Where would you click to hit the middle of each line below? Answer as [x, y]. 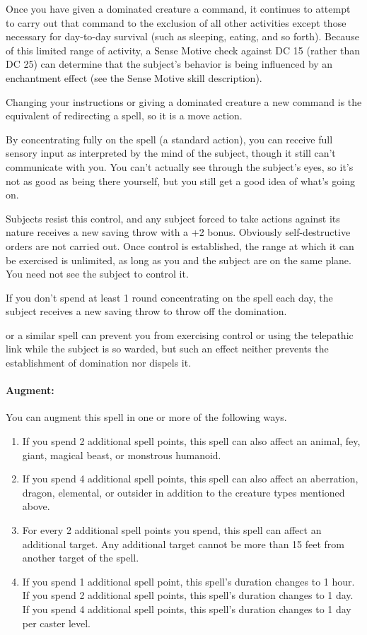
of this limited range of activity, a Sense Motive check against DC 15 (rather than [183, 50]
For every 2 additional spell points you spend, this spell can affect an [172, 530]
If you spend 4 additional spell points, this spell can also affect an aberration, [190, 479]
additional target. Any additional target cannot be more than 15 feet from [183, 544]
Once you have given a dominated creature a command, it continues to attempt [178, 8]
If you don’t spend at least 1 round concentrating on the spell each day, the [169, 297]
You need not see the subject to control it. [97, 274]
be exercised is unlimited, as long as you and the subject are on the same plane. [179, 260]
